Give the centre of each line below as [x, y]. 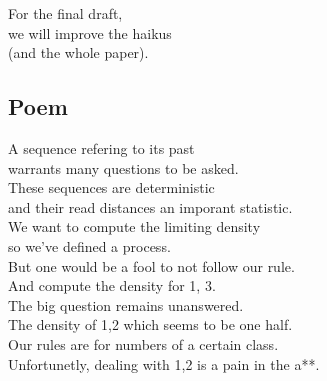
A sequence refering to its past [101, 147]
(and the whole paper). [78, 52]
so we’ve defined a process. [89, 245]
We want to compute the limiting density [134, 226]
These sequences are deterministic [111, 187]
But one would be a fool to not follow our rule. [151, 265]
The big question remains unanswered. [126, 304]
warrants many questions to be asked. [123, 167]
